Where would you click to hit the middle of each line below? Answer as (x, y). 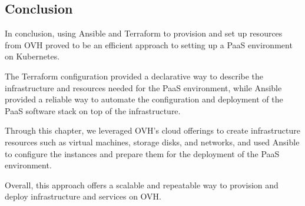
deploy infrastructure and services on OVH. (83, 196)
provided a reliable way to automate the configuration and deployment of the (144, 99)
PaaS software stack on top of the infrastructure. (93, 110)
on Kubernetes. (32, 56)
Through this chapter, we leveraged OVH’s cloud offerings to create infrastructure (152, 130)
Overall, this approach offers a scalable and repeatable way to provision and (142, 185)
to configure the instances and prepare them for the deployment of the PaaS (142, 153)
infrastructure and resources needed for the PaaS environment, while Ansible (143, 87)
